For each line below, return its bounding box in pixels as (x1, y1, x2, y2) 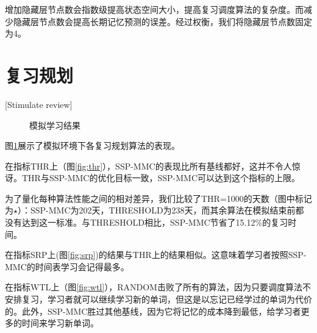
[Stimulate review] (5, 98, 73, 110)
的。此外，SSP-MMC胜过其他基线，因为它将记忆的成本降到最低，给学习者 (5, 304, 301, 317)
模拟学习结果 (29, 118, 80, 131)
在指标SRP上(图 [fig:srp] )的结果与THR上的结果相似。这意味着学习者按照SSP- (5, 248, 307, 261)
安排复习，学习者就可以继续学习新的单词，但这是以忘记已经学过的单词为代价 (5, 293, 312, 306)
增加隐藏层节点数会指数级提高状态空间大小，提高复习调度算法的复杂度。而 (5, 3, 304, 15)
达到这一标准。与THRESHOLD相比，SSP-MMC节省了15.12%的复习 (21, 216, 288, 229)
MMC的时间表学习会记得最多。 (5, 260, 129, 273)
